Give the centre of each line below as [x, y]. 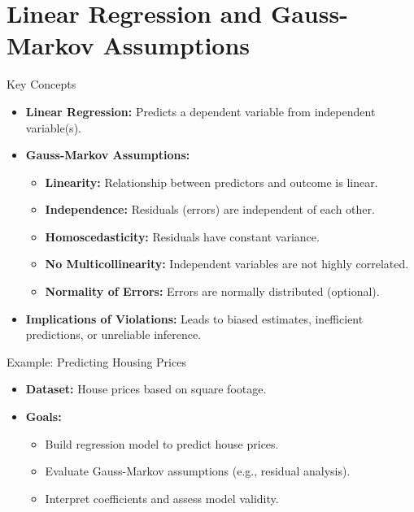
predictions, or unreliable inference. [113, 334]
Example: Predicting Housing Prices [96, 361]
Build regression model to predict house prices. [162, 443]
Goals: [44, 417]
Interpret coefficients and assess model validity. [162, 498]
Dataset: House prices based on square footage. [146, 389]
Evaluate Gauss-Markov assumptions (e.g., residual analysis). [198, 471]
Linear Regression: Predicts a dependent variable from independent [200, 111]
